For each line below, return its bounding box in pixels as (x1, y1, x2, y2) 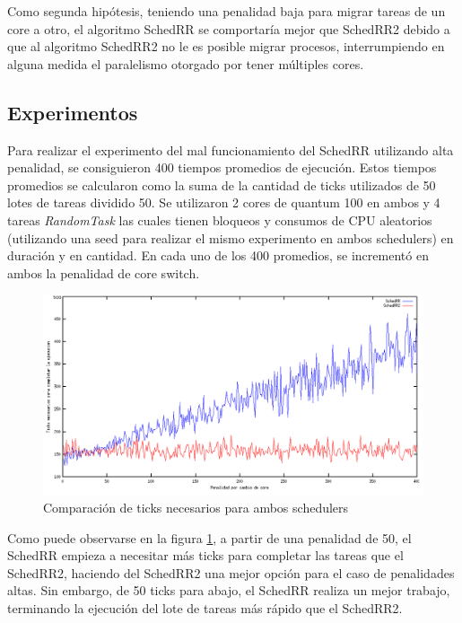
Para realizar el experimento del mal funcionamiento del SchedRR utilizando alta (7, 140, 454, 159)
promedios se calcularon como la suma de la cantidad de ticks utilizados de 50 (7, 175, 436, 194)
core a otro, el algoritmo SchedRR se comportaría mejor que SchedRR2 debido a (7, 19, 450, 38)
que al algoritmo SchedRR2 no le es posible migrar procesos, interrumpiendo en (7, 37, 445, 56)
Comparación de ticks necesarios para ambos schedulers (43, 498, 349, 517)
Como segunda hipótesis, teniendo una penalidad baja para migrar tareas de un (7, 2, 446, 20)
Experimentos (7, 98, 138, 126)
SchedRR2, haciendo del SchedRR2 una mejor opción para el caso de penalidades (7, 563, 455, 582)
